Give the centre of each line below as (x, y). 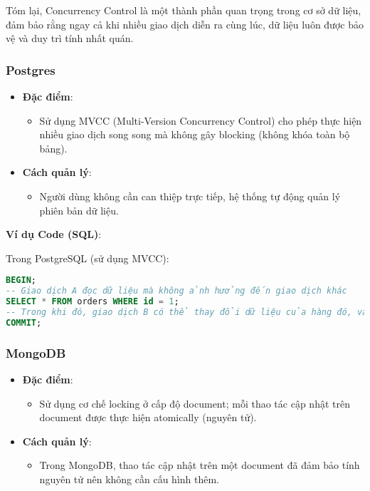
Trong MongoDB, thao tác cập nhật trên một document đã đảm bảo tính (200, 465)
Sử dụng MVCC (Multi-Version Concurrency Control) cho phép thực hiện (201, 120)
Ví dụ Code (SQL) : (54, 234)
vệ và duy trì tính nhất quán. (70, 38)
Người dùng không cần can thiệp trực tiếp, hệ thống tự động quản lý (190, 196)
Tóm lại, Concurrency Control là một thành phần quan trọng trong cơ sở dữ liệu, (184, 10)
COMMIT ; (24, 322)
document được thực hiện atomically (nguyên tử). (148, 417)
